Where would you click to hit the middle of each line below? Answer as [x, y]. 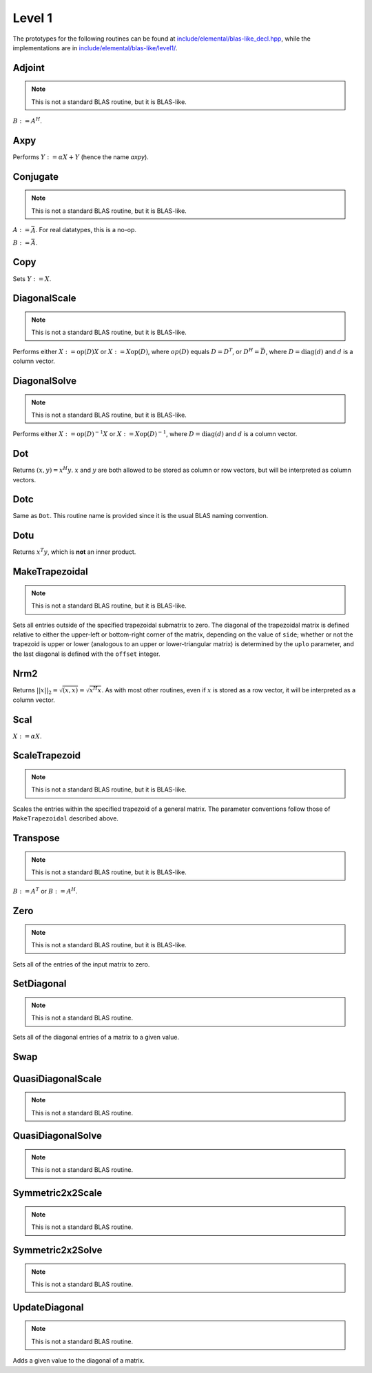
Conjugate [35, 177]
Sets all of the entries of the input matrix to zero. [81, 964]
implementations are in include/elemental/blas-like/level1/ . [95, 48]
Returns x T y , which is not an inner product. [74, 551]
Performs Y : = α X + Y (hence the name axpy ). [81, 157]
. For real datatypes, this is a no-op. [86, 230]
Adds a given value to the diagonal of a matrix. [79, 1361]
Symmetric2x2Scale [58, 1193]
